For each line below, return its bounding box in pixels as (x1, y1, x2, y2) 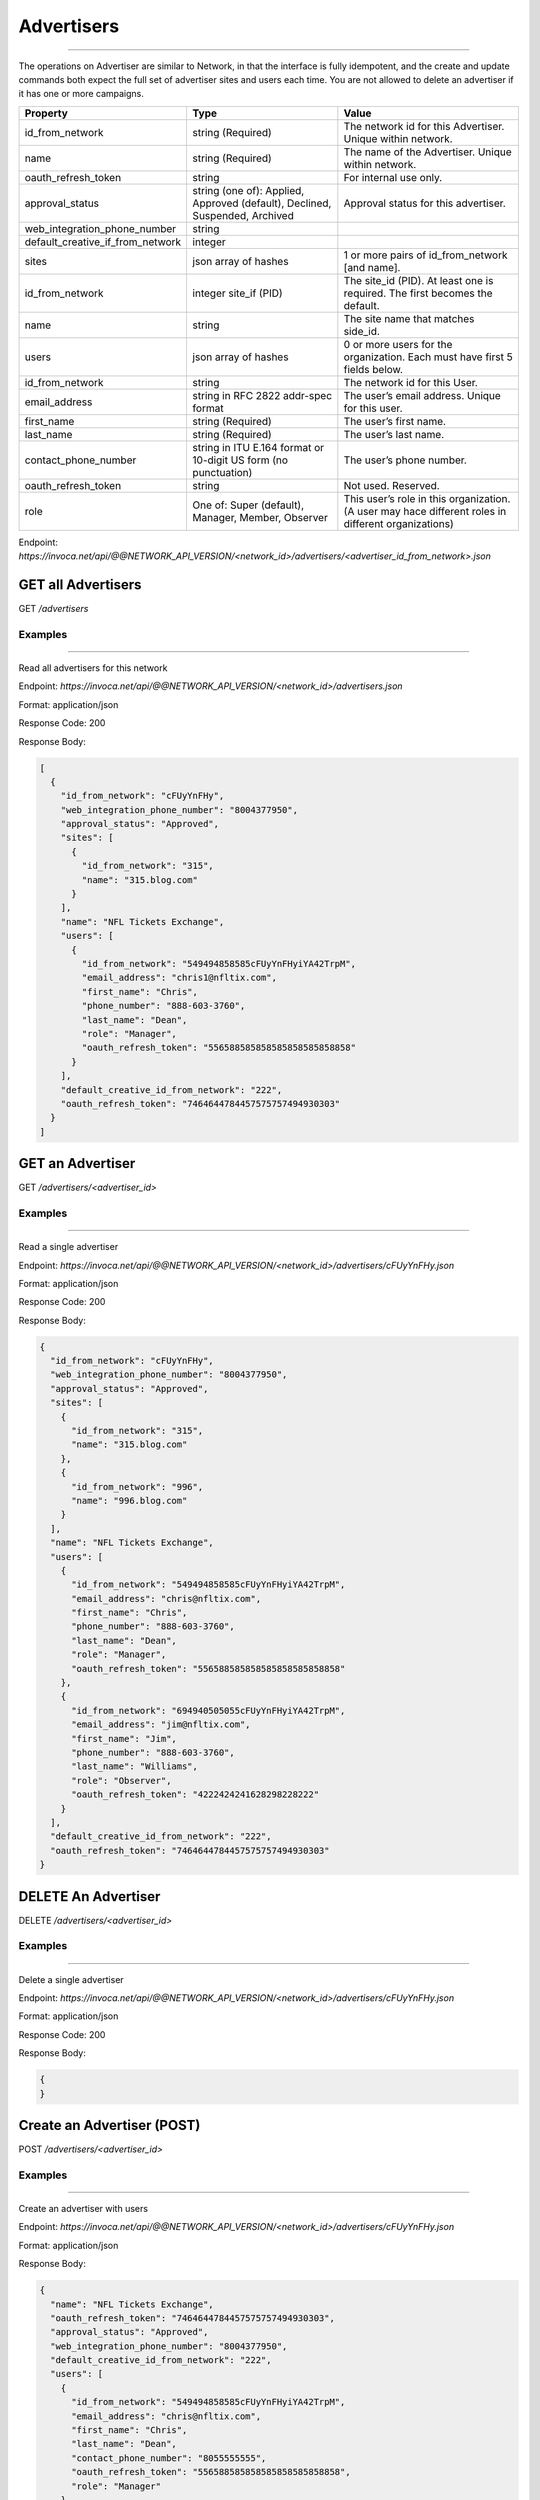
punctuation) (192, 465, 253, 479)
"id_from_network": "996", (71, 1481, 204, 1492)
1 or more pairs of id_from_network (343, 248, 508, 262)
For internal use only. (343, 170, 443, 184)
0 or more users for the (343, 337, 453, 351)
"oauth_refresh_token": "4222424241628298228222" (71, 1789, 320, 1800)
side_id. (343, 324, 380, 338)
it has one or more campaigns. (18, 88, 145, 100)
